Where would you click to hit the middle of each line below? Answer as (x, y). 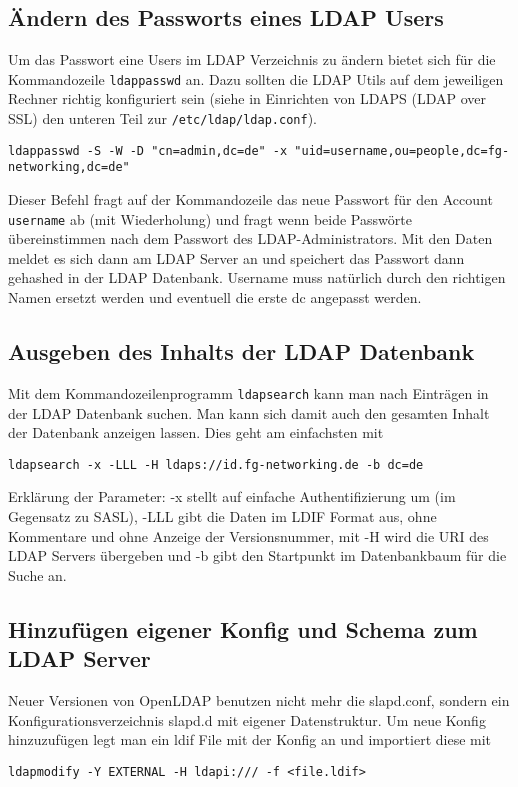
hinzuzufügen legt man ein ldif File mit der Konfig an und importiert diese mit (250, 739)
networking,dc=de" (69, 167)
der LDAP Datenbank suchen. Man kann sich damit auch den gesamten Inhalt (249, 412)
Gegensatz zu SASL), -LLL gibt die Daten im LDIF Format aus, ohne (222, 515)
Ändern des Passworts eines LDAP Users (226, 17)
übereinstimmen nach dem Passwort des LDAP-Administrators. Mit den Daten (250, 238)
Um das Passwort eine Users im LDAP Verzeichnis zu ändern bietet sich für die (252, 59)
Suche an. (37, 574)
